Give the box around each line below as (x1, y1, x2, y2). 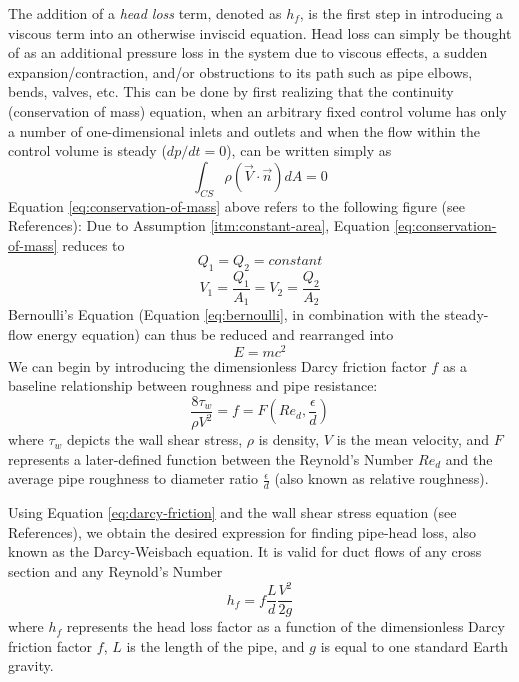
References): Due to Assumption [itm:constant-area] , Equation (8, 215, 390, 236)
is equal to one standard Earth (320, 635, 509, 656)
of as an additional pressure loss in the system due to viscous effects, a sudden (8, 42, 488, 63)
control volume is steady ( (8, 140, 167, 161)
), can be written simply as (226, 140, 392, 161)
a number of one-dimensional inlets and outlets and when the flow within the (8, 120, 481, 141)
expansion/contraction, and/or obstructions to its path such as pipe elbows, (8, 61, 473, 82)
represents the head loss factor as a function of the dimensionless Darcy (66, 616, 505, 637)
